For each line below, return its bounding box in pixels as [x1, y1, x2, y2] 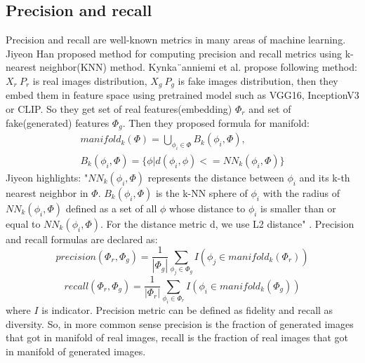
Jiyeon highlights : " [6, 170, 88, 184]
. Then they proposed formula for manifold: [122, 115, 310, 130]
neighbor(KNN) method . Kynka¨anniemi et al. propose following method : [39, 60, 357, 74]
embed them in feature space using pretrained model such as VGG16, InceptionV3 [6, 88, 359, 102]
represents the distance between [147, 170, 284, 184]
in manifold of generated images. [6, 343, 146, 358]
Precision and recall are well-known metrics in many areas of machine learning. [6, 32, 346, 47]
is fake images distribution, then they [178, 73, 338, 88]
